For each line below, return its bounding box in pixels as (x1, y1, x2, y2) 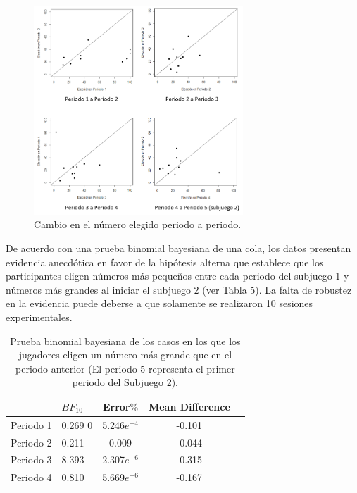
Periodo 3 (11, 452, 52, 467)
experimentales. (6, 309, 73, 324)
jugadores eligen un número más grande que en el (18, 347, 232, 362)
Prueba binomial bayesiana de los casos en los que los (10, 333, 241, 348)
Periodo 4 (11, 470, 52, 485)
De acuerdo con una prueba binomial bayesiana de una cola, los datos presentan (6, 240, 351, 255)
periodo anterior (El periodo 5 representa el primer (15, 361, 235, 375)
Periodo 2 (11, 435, 52, 449)
